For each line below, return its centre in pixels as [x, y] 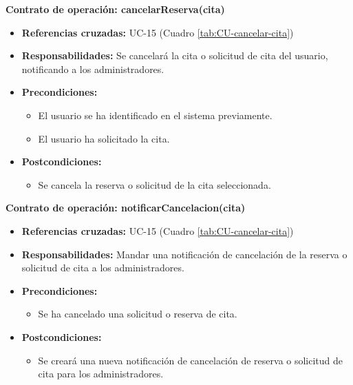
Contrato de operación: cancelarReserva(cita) [115, 9]
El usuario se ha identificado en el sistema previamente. [155, 115]
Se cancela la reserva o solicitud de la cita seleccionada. [154, 184]
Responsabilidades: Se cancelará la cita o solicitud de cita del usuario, [175, 55]
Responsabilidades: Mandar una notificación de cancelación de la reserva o [184, 254]
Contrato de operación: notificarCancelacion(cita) [126, 208]
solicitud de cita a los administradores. [103, 268]
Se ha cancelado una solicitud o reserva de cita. [138, 314]
